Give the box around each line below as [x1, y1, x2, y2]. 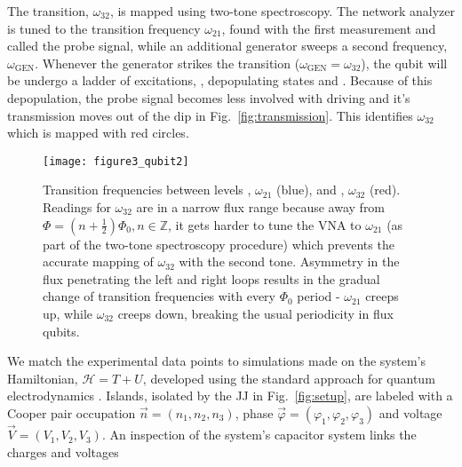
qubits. [43, 321, 80, 340]
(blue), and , [276, 180, 345, 199]
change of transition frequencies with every [43, 287, 275, 305]
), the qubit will [361, 53, 448, 72]
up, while [43, 304, 93, 322]
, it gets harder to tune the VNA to [168, 215, 362, 233]
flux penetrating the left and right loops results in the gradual [43, 269, 380, 288]
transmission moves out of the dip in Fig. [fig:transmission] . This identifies [7, 106, 413, 124]
